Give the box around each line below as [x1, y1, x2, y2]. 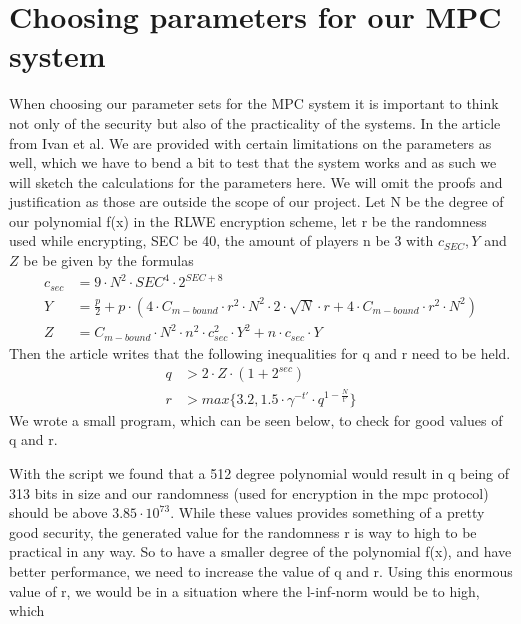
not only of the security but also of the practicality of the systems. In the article [9, 112, 501, 133]
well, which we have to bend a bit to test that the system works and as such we [9, 152, 497, 173]
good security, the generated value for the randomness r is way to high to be [9, 521, 477, 542]
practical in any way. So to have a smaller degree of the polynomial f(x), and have [9, 541, 512, 562]
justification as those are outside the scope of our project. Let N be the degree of [9, 191, 504, 212]
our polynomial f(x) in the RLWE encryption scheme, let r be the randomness [9, 210, 487, 231]
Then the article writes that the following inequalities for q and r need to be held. [9, 342, 511, 363]
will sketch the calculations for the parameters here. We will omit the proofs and [9, 171, 503, 192]
